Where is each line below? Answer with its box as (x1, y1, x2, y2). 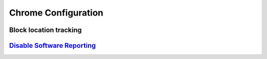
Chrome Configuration (9, 7, 104, 18)
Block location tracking (9, 26, 82, 34)
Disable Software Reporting (9, 41, 96, 50)
